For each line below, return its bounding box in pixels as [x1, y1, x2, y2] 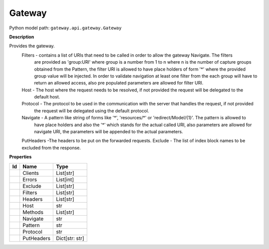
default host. [34, 94, 60, 100]
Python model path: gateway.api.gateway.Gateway [9, 25, 122, 31]
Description [9, 34, 34, 40]
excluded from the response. [21, 145, 81, 151]
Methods [22, 209, 44, 216]
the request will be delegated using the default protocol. [34, 107, 149, 114]
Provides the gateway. [9, 43, 55, 49]
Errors [22, 176, 37, 183]
